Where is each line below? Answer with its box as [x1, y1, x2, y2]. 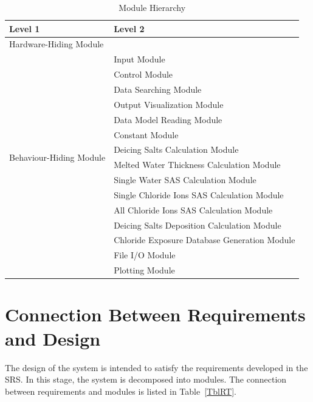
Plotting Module [114, 264, 175, 276]
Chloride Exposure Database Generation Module [114, 233, 295, 246]
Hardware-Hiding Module [9, 38, 104, 50]
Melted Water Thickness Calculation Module [114, 158, 281, 171]
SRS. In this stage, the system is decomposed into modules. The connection [5, 373, 287, 386]
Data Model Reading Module [114, 113, 222, 126]
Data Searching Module [114, 82, 202, 95]
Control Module [114, 68, 173, 81]
